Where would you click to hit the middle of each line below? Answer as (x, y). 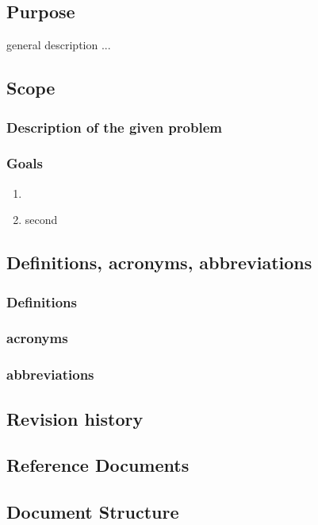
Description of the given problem (114, 127)
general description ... (59, 45)
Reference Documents (98, 465)
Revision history (75, 418)
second (41, 220)
